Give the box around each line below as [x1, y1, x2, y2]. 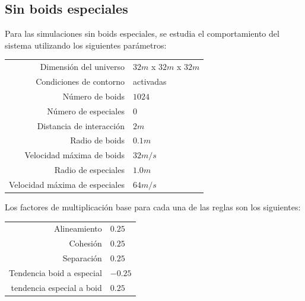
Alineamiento [53, 222, 102, 235]
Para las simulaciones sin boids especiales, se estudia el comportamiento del [5, 27, 279, 40]
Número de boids [62, 89, 125, 102]
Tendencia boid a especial [9, 266, 102, 278]
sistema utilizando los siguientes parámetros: [5, 39, 167, 51]
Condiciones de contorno [36, 75, 125, 87]
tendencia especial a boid [11, 281, 102, 293]
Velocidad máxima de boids [24, 149, 125, 161]
